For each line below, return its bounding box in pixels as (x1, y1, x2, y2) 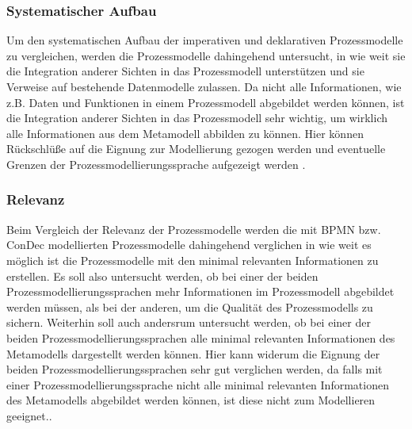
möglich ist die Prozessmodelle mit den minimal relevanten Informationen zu (6, 251, 379, 268)
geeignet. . (6, 407, 52, 423)
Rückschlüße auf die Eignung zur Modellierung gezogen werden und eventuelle (6, 140, 386, 157)
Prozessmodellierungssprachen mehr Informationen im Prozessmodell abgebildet (6, 283, 395, 300)
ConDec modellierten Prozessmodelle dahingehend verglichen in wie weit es (6, 236, 372, 253)
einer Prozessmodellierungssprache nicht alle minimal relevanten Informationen (6, 376, 389, 393)
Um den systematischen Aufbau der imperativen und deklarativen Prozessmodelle (6, 32, 403, 48)
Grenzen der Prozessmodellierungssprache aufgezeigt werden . (6, 155, 306, 172)
